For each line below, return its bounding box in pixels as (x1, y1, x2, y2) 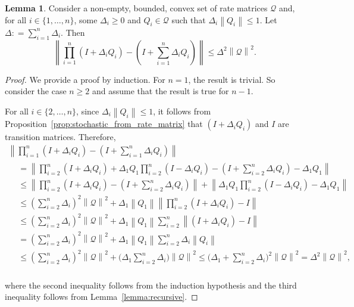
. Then (61, 26, 85, 38)
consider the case (5, 85, 67, 97)
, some (74, 13, 98, 26)
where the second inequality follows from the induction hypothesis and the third (5, 278, 297, 291)
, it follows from (153, 104, 211, 117)
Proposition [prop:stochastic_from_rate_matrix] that (5, 117, 203, 130)
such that (171, 13, 206, 26)
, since (76, 104, 99, 117)
